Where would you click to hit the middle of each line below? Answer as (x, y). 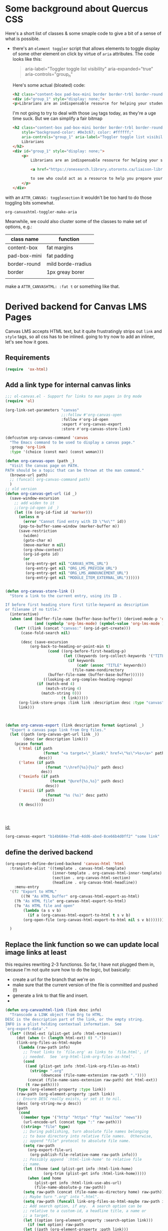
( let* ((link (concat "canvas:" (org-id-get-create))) (72, 628)
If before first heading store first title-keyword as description (77, 605)
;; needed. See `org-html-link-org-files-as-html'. (79, 1057)
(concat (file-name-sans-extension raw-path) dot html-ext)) (92, 1080)
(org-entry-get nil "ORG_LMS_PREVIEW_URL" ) (71, 569)
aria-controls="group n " (49, 75)
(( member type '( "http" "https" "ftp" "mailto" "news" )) (81, 1117)
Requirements (27, 358)
